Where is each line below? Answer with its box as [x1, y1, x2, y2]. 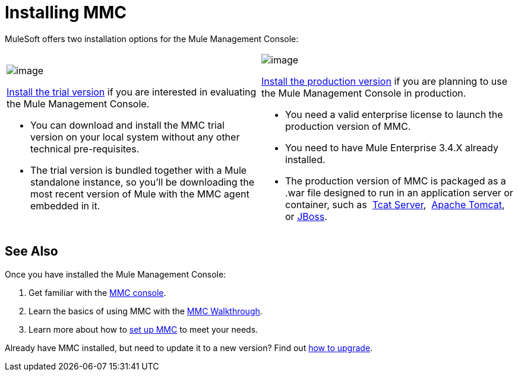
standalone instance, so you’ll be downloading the [30, 176, 255, 188]
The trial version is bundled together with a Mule [30, 164, 247, 176]
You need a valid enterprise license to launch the [285, 108, 503, 120]
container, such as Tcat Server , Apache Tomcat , [285, 198, 505, 211]
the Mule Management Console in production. [261, 87, 466, 99]
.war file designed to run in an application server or [285, 186, 513, 199]
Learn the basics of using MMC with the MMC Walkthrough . [29, 305, 263, 316]
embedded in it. [30, 199, 100, 212]
